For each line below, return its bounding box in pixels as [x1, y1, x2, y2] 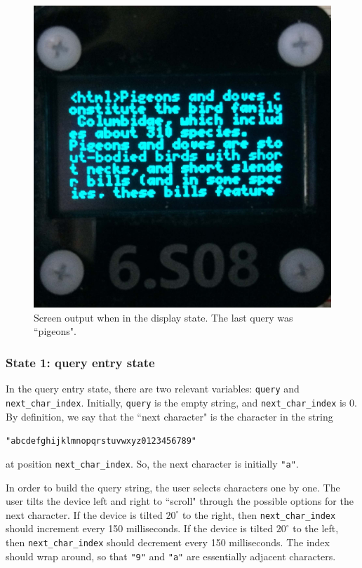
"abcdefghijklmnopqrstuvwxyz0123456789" [6, 436, 197, 447]
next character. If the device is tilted [6, 507, 163, 522]
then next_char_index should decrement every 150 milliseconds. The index [6, 534, 330, 549]
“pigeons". [34, 324, 76, 338]
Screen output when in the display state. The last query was [34, 310, 293, 324]
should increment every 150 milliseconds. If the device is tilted [6, 521, 274, 536]
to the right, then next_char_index [182, 507, 336, 522]
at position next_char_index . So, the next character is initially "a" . [6, 456, 299, 470]
